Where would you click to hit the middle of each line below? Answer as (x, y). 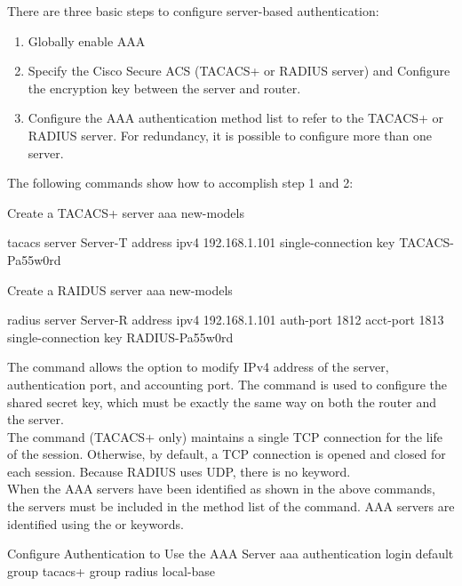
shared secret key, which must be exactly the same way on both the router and (222, 401)
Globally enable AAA (87, 40)
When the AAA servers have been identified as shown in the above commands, (221, 489)
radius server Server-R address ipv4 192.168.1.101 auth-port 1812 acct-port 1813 (226, 320)
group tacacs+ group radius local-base (112, 570)
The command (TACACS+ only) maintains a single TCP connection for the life (225, 436)
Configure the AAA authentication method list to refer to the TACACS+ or (236, 118)
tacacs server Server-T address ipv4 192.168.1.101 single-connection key (201, 242)
